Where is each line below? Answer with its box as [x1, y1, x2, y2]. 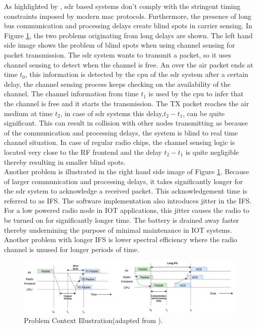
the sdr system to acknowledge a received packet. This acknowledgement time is [4, 186, 248, 196]
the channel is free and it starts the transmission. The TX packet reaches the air [4, 98, 249, 108]
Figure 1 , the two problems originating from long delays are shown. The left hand [4, 30, 253, 40]
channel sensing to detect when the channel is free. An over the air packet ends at [4, 59, 254, 69]
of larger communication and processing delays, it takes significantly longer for [4, 176, 243, 186]
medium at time [4, 108, 53, 118]
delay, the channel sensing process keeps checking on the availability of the [4, 78, 231, 89]
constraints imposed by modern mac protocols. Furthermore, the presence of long [4, 10, 252, 21]
